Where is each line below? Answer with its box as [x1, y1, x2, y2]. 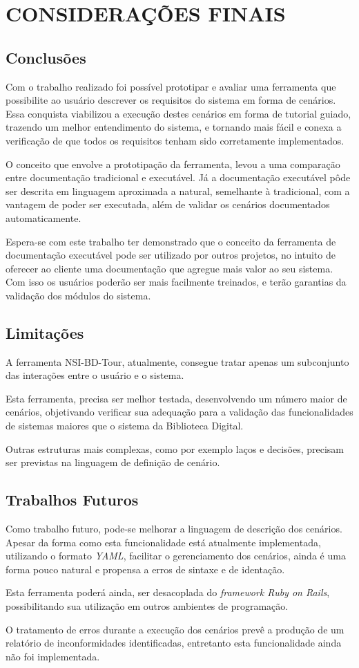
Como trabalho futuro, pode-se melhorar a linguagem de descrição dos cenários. [6, 521, 342, 536]
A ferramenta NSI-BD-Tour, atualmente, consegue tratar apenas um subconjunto [6, 354, 349, 369]
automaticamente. [6, 210, 81, 225]
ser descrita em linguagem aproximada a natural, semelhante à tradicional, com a [6, 183, 350, 198]
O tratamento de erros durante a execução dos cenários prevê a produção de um [6, 622, 345, 636]
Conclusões [6, 46, 86, 68]
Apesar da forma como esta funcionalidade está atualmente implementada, [6, 535, 321, 549]
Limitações [6, 322, 84, 343]
